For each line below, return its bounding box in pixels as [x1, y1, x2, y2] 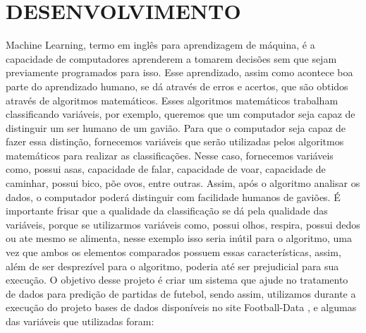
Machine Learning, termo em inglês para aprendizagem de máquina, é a [6, 37, 315, 52]
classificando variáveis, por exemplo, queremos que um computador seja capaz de [6, 107, 355, 121]
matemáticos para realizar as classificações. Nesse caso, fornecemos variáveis [6, 147, 334, 162]
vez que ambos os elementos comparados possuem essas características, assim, [6, 245, 341, 260]
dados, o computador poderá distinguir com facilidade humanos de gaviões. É [6, 189, 341, 204]
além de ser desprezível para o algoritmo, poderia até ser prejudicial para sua [6, 258, 339, 273]
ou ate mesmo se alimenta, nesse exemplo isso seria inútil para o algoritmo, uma [6, 231, 352, 246]
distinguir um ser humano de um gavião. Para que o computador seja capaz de [6, 120, 346, 135]
